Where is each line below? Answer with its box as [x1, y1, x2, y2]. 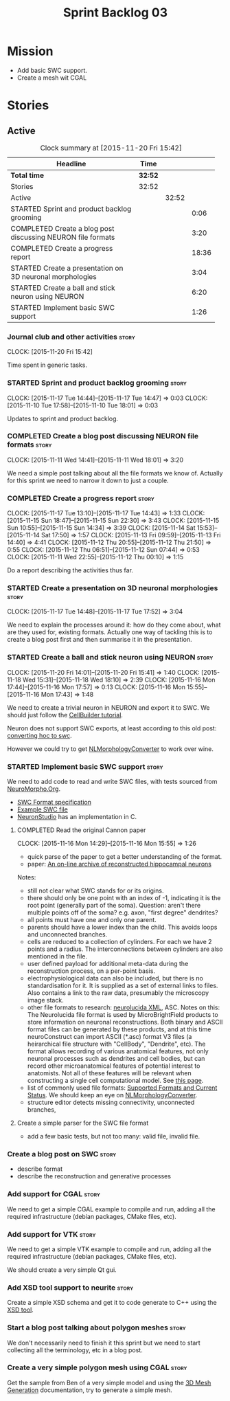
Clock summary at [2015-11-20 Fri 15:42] [40, 143, 182, 153]
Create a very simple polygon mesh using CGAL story [7, 1363, 187, 1372]
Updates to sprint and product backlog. [7, 414, 119, 423]
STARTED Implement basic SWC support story [7, 761, 163, 771]
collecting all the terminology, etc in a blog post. [7, 1345, 143, 1354]
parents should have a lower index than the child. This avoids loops [27, 923, 218, 932]
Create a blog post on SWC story [7, 1149, 117, 1158]
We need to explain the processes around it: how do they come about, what [7, 620, 221, 629]
